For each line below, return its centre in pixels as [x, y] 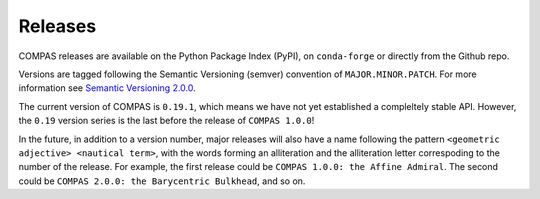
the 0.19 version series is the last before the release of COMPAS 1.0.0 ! [166, 121]
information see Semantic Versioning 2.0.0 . [107, 88]
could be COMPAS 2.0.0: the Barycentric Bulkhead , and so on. [162, 181]
